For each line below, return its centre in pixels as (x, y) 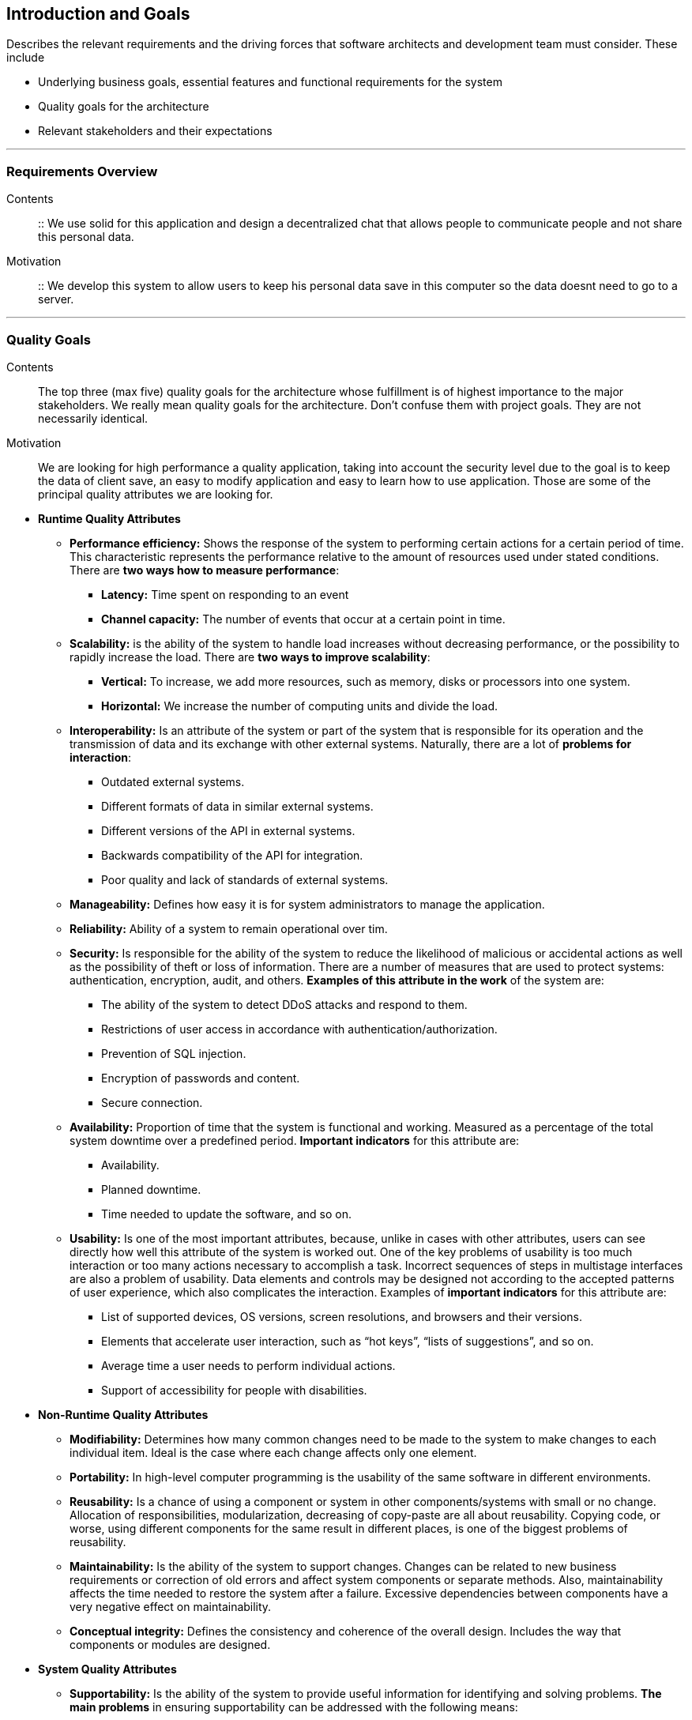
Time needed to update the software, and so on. (227, 1214)
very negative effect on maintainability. (171, 1606)
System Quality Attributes (107, 1669)
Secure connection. (152, 1102)
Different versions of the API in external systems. (228, 830)
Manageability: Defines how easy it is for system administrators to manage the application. (307, 904)
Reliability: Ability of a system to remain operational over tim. (229, 928)
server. (56, 299)
